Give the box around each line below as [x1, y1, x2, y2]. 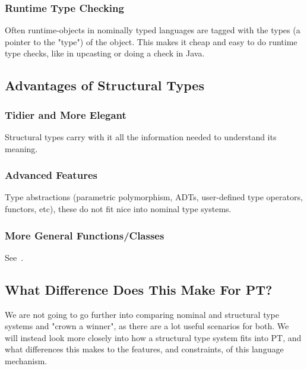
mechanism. [5, 354, 48, 367]
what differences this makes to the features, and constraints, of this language [5, 343, 284, 355]
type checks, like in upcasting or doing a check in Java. [5, 47, 205, 59]
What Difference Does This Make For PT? [5, 280, 273, 298]
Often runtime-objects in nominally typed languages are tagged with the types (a [5, 24, 300, 36]
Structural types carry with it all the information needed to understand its [5, 131, 277, 143]
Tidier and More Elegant [5, 107, 126, 122]
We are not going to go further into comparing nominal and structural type [5, 308, 279, 320]
